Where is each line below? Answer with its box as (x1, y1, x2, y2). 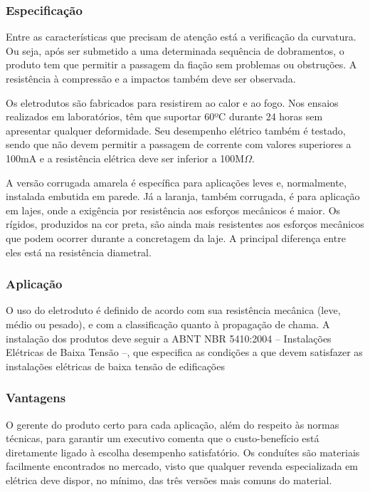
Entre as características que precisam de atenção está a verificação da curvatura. (6, 29, 356, 44)
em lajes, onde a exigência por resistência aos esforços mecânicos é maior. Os (6, 202, 341, 217)
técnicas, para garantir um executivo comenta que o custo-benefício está (6, 431, 319, 446)
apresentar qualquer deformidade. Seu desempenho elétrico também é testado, (6, 122, 346, 137)
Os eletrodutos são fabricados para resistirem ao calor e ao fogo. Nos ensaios (6, 95, 339, 110)
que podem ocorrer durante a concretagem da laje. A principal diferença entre (6, 230, 346, 245)
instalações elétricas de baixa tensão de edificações (6, 358, 225, 373)
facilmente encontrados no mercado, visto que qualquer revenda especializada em (6, 459, 359, 473)
